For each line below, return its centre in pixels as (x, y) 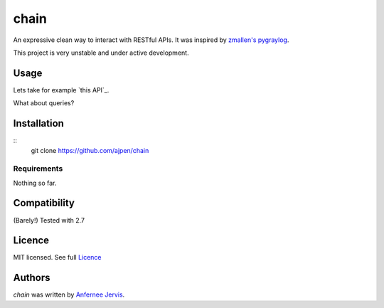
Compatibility (44, 203)
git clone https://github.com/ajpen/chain (90, 150)
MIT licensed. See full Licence (58, 257)
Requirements (38, 169)
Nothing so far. (35, 183)
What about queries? (44, 103)
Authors (32, 278)
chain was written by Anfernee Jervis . (69, 294)
